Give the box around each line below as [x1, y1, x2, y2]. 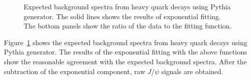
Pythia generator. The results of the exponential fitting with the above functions [4, 47, 247, 57]
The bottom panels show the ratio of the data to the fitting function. [24, 21, 232, 31]
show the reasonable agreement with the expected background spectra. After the [4, 56, 247, 66]
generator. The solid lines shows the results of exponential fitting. [24, 11, 221, 21]
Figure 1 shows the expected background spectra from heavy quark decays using [4, 37, 248, 47]
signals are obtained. [161, 66, 223, 76]
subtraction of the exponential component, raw [4, 66, 145, 76]
